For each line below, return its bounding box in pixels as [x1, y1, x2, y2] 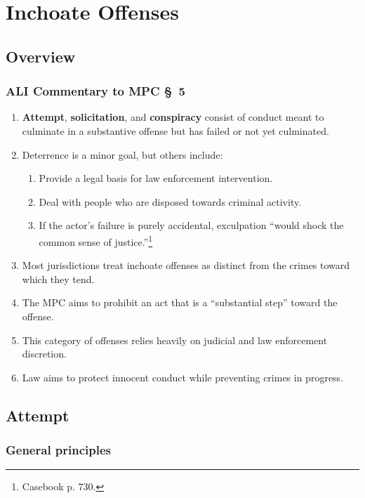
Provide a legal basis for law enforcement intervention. [39, 171, 273, 185]
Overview [6, 45, 76, 67]
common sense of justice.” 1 [39, 232, 153, 249]
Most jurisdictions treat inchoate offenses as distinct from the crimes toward [22, 258, 350, 273]
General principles [6, 441, 112, 459]
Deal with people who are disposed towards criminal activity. [39, 194, 302, 209]
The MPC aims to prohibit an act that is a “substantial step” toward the [22, 295, 338, 310]
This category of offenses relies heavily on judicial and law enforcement [22, 332, 328, 347]
